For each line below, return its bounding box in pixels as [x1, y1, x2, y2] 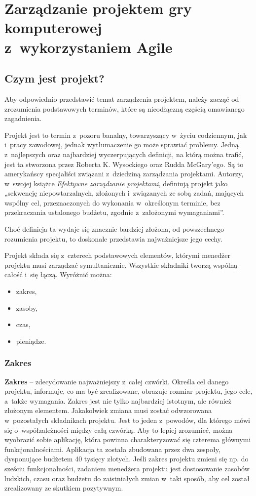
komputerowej [4, 17, 102, 38]
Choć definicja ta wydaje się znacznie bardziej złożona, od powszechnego [4, 224, 224, 234]
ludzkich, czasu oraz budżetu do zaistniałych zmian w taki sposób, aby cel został [4, 473, 250, 483]
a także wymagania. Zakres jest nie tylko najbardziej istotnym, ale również [4, 395, 231, 406]
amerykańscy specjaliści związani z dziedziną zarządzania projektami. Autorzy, [4, 168, 244, 179]
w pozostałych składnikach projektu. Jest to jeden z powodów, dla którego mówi [4, 415, 250, 425]
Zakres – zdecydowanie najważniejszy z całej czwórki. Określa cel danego [4, 376, 229, 386]
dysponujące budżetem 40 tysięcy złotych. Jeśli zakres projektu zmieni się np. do [4, 454, 249, 464]
